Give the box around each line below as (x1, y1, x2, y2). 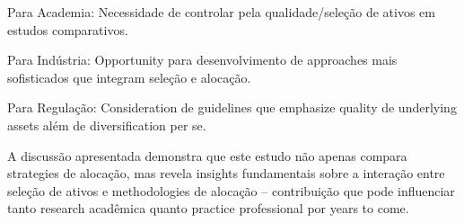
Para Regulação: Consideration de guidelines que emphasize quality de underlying (7, 98, 457, 117)
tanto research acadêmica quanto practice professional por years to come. (7, 199, 409, 218)
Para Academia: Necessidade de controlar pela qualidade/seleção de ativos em (7, 3, 435, 21)
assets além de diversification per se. (7, 115, 206, 134)
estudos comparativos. (7, 20, 128, 39)
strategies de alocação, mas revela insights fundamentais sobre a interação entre (7, 164, 445, 183)
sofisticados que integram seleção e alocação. (7, 67, 251, 86)
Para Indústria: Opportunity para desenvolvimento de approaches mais (7, 50, 398, 69)
